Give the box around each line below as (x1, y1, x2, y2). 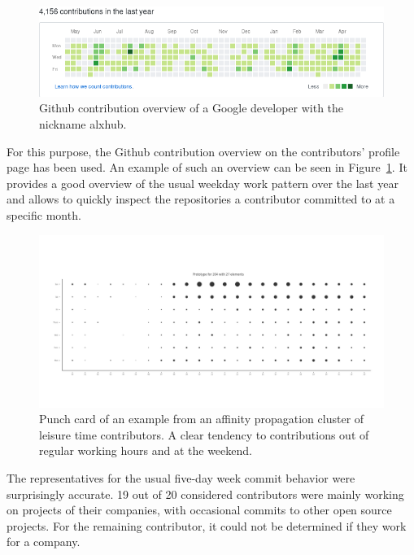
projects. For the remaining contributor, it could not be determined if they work (7, 517, 407, 534)
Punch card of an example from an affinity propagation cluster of (39, 410, 364, 427)
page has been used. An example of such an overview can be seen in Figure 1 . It (7, 159, 407, 176)
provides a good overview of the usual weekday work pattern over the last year (7, 174, 399, 191)
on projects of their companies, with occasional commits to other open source (7, 501, 392, 518)
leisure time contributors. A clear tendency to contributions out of (39, 426, 369, 443)
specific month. (7, 206, 81, 223)
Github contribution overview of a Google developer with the (39, 99, 344, 116)
